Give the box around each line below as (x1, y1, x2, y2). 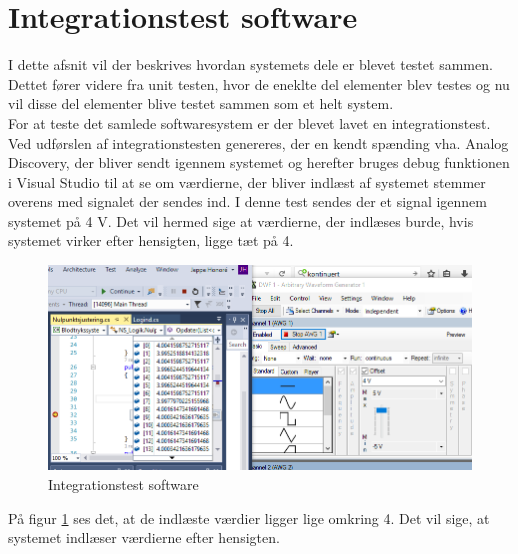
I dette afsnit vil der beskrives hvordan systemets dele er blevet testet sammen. (8, 54, 493, 75)
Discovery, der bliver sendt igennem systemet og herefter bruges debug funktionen (8, 152, 510, 173)
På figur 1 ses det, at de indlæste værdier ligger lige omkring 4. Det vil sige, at (8, 507, 490, 528)
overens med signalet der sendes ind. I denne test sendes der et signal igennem (8, 191, 487, 212)
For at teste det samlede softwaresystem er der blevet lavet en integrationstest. (8, 112, 491, 133)
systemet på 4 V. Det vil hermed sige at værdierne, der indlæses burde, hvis (8, 210, 474, 231)
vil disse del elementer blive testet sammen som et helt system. (8, 93, 394, 114)
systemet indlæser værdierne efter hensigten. (8, 527, 280, 548)
